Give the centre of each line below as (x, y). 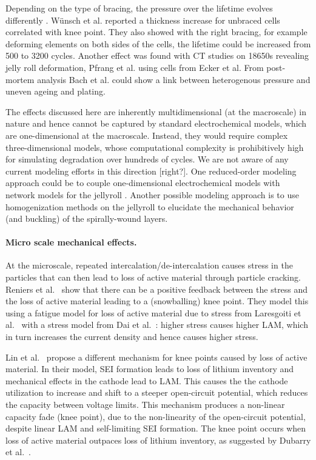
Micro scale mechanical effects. (71, 242)
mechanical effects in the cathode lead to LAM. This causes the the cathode (147, 380)
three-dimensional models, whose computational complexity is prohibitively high (155, 147)
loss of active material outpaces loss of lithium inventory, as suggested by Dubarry (158, 440)
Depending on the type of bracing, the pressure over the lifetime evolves (139, 8)
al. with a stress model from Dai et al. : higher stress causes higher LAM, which (157, 325)
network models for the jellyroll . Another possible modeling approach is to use (152, 194)
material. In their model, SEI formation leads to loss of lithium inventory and (150, 369)
